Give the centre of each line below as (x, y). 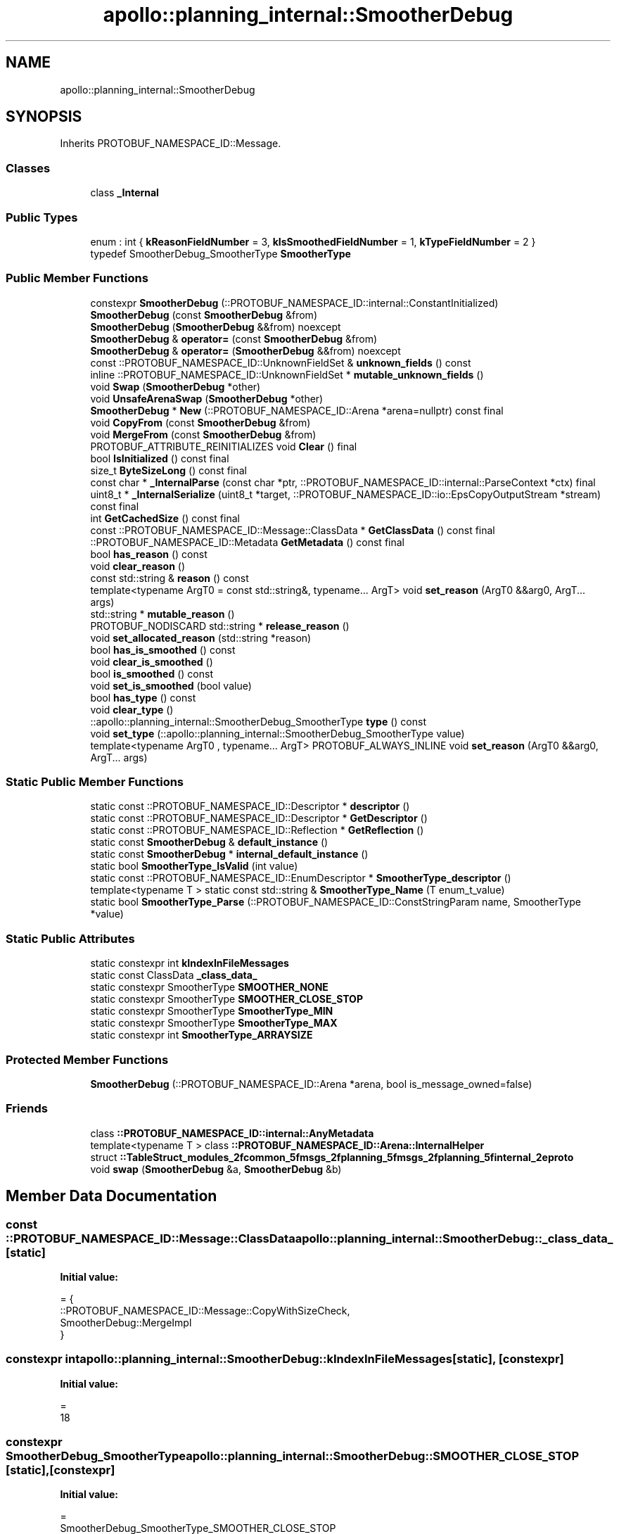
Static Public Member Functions (95, 782)
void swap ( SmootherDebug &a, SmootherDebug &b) (216, 1169)
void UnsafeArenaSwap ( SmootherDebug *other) (207, 398)
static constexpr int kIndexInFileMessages (190, 963)
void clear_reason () (138, 566)
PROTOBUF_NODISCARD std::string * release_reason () (220, 626)
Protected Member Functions (87, 1059)
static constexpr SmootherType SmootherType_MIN (212, 1011)
